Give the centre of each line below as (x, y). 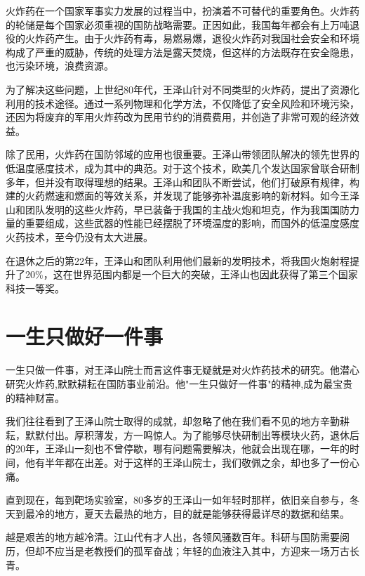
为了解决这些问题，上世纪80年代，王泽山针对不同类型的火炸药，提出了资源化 (182, 89)
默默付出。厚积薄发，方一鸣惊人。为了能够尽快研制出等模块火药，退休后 (192, 434)
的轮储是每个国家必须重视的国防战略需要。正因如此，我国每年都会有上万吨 (178, 24)
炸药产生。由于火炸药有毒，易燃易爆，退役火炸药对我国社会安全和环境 (197, 38)
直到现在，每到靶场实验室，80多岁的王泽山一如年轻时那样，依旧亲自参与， (178, 500)
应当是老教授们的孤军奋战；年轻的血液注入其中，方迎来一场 (192, 550)
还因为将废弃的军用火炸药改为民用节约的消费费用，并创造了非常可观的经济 (178, 117)
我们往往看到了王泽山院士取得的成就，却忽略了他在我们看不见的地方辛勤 (173, 421)
